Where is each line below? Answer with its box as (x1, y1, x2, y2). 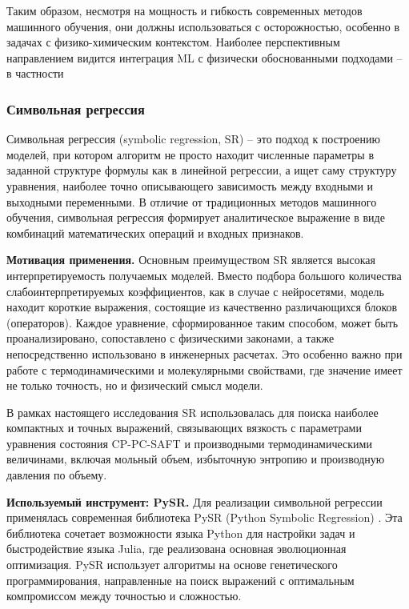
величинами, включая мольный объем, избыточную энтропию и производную (6, 451, 385, 467)
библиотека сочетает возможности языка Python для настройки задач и (6, 524, 355, 541)
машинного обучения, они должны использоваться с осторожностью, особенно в (6, 18, 400, 34)
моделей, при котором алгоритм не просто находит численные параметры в (6, 146, 374, 162)
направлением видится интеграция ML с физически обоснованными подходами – (6, 49, 403, 66)
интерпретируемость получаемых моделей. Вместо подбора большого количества (6, 266, 402, 283)
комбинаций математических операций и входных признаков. (6, 224, 304, 241)
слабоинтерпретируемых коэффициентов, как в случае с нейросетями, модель (6, 282, 384, 299)
